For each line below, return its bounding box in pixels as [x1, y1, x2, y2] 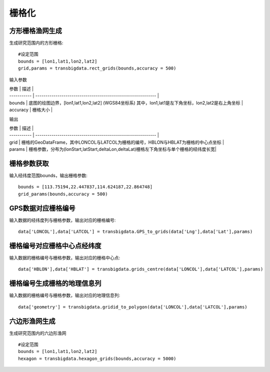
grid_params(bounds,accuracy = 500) [18, 191, 108, 197]
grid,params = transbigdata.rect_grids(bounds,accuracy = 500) [18, 66, 176, 71]
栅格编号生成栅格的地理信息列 [9, 279, 101, 288]
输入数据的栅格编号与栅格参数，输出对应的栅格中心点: [9, 255, 120, 261]
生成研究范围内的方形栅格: [9, 40, 63, 46]
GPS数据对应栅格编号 [9, 204, 76, 212]
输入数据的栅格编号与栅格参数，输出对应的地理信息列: [9, 292, 120, 298]
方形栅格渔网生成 [9, 27, 62, 35]
